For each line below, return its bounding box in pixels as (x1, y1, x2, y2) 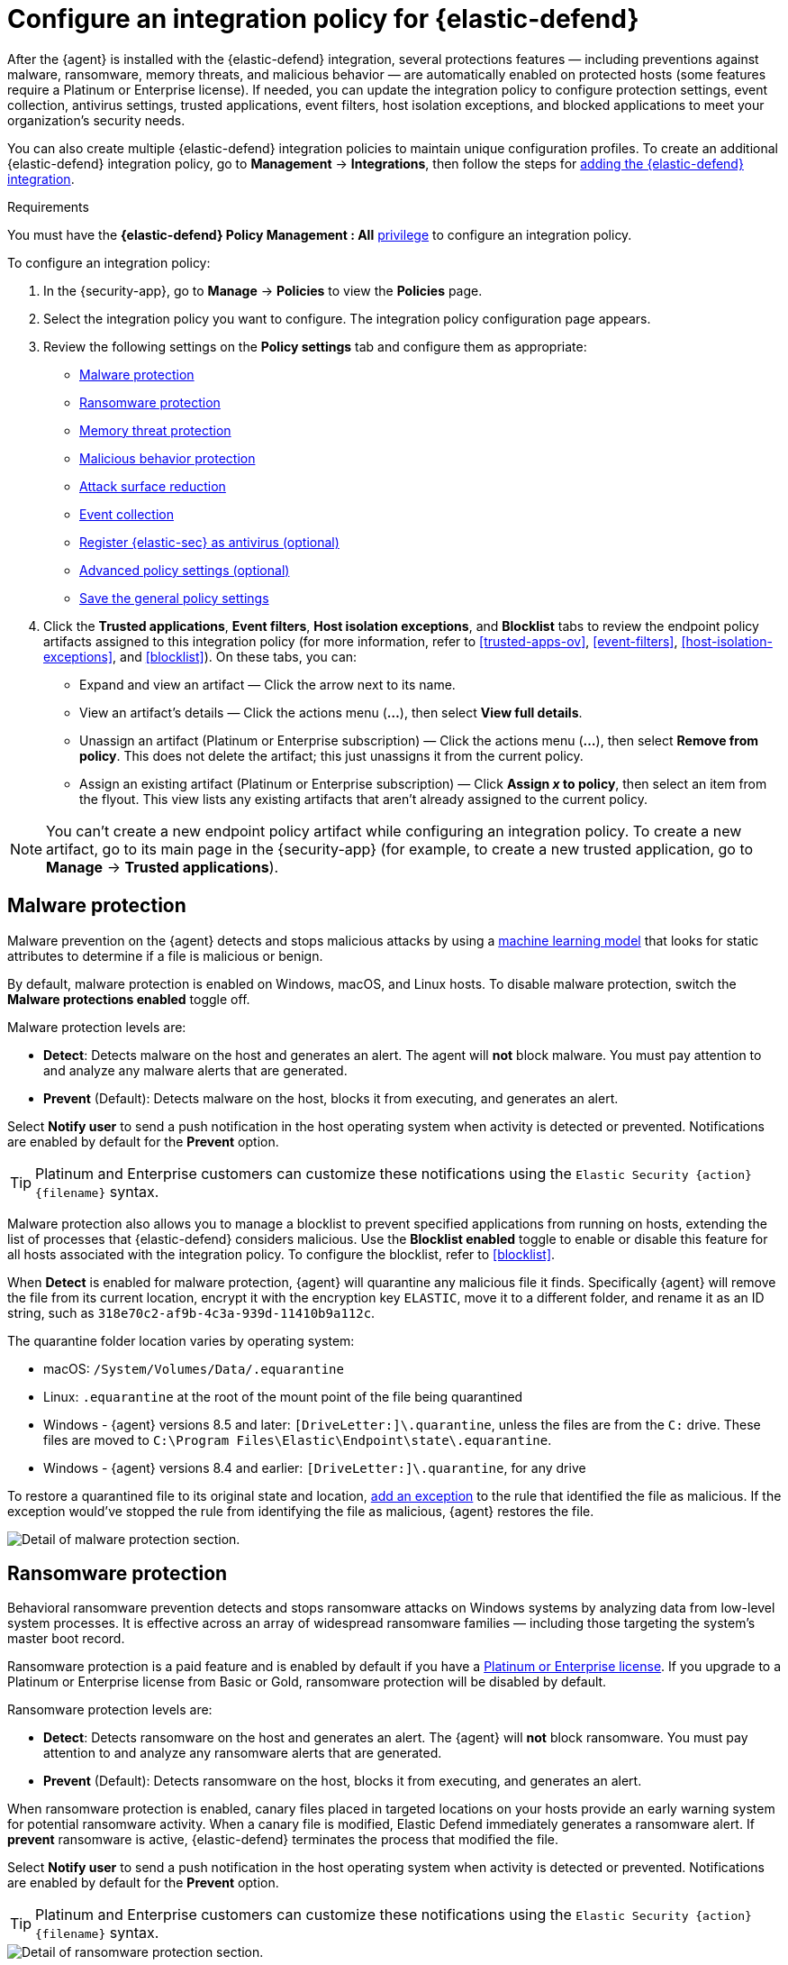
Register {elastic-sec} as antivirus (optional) (79, 534, 340, 550)
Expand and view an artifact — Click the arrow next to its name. (79, 676, 456, 692)
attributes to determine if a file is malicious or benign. (7, 947, 323, 964)
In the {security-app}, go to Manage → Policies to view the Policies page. (43, 282, 483, 298)
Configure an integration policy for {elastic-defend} (7, 4, 639, 34)
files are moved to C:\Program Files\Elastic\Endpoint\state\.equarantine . (43, 1431, 552, 1448)
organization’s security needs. (7, 112, 186, 128)
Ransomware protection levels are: (7, 1702, 213, 1718)
